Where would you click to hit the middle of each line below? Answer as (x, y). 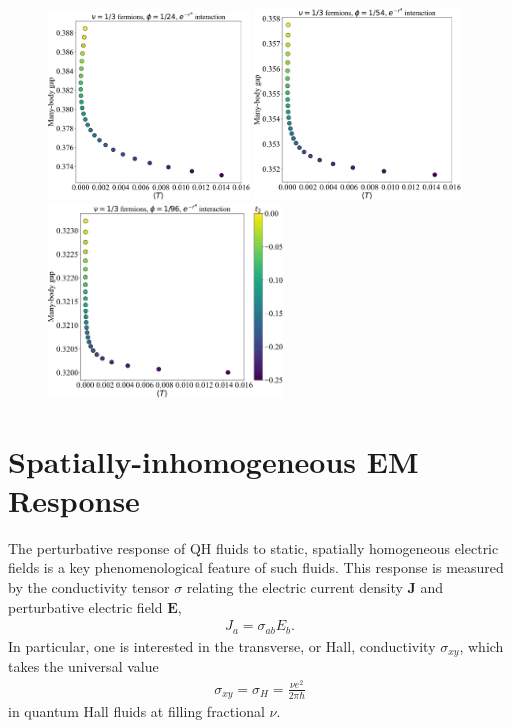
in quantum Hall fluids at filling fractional (136, 711)
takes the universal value (83, 666)
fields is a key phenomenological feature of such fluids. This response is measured (256, 567)
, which (481, 645)
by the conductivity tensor (89, 586)
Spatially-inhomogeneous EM (213, 460)
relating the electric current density (294, 586)
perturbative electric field (85, 606)
